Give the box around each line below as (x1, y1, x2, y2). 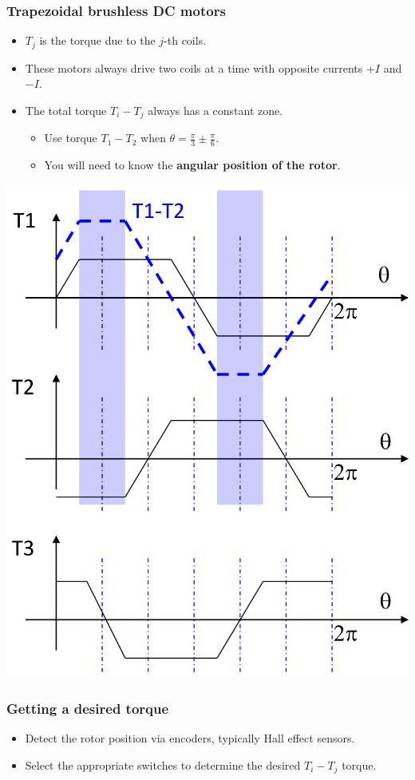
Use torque (44, 129, 97, 146)
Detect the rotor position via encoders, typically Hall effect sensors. (25, 730, 355, 746)
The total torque (25, 101, 107, 118)
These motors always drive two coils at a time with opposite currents (25, 59, 363, 76)
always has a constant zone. (148, 101, 283, 118)
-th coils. (164, 32, 207, 49)
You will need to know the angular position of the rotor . (44, 156, 341, 173)
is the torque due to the (39, 32, 156, 49)
